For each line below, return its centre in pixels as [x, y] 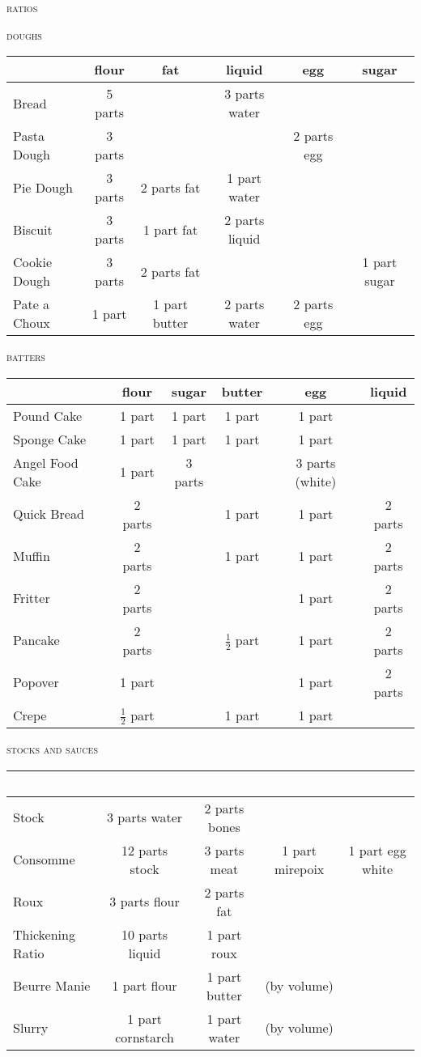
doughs [24, 34]
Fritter [32, 598]
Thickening [44, 934]
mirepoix [299, 868]
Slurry [31, 1028]
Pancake [36, 640]
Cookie [33, 262]
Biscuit [33, 229]
